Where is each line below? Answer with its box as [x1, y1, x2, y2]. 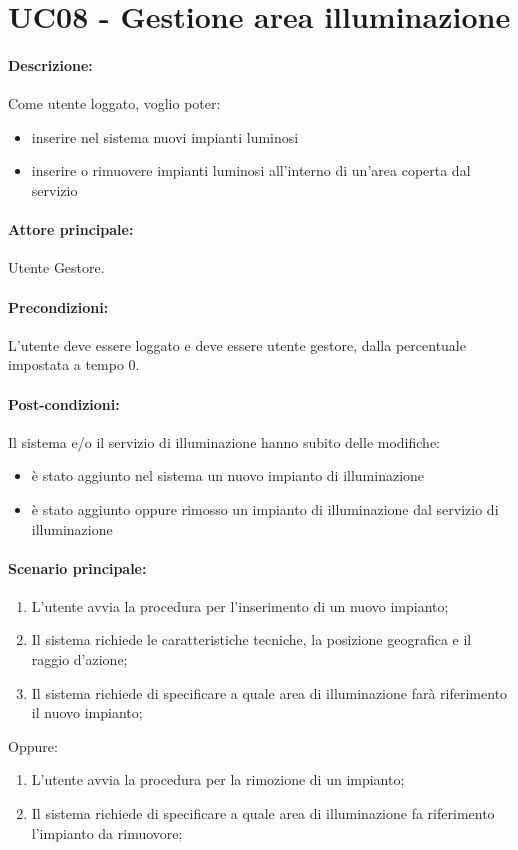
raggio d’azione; [31, 649, 128, 670]
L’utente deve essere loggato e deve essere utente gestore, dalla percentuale [8, 334, 466, 355]
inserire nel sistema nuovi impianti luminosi [31, 126, 299, 147]
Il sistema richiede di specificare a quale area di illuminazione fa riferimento [31, 803, 495, 824]
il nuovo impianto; [31, 702, 143, 723]
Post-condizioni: [8, 393, 120, 414]
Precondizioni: [8, 296, 109, 317]
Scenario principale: [8, 557, 147, 578]
